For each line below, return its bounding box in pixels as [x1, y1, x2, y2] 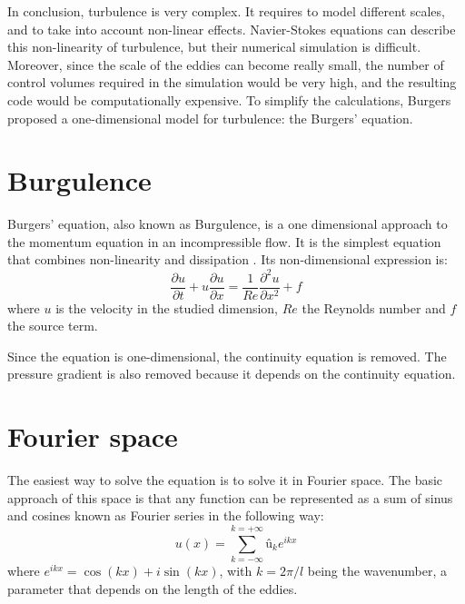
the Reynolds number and [302, 298, 446, 317]
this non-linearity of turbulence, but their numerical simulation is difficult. [7, 37, 421, 56]
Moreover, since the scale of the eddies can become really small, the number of [7, 54, 444, 74]
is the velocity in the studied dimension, [55, 298, 279, 317]
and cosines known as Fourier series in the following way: [7, 506, 324, 525]
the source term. [7, 316, 98, 335]
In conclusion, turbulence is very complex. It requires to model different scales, [7, 2, 445, 20]
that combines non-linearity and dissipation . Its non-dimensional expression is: [7, 250, 448, 269]
